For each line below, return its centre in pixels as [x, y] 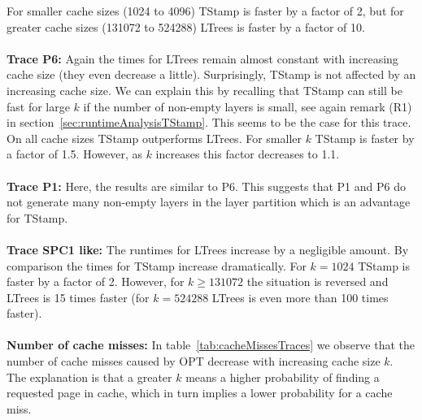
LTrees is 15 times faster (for [78, 297]
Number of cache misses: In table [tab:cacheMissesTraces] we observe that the [211, 345]
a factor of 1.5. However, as [74, 154]
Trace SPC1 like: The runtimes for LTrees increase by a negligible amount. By [208, 249]
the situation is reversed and [318, 281]
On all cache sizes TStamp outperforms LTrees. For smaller [154, 138]
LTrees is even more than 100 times [300, 297]
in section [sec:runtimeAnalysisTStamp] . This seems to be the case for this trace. [209, 122]
